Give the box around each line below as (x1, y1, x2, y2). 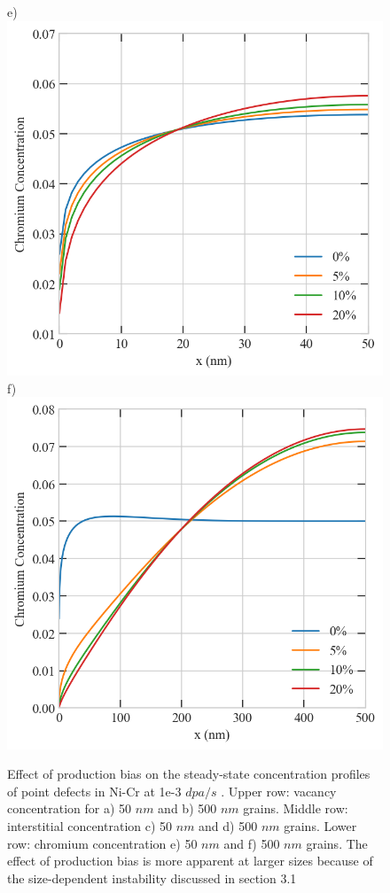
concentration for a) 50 (7, 799, 132, 818)
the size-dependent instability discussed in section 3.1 (7, 868, 297, 887)
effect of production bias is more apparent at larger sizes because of (7, 851, 373, 870)
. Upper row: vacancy (221, 781, 337, 800)
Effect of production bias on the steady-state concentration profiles (7, 765, 370, 783)
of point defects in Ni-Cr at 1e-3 (7, 781, 182, 800)
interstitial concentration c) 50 (7, 817, 173, 835)
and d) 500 (199, 817, 258, 835)
